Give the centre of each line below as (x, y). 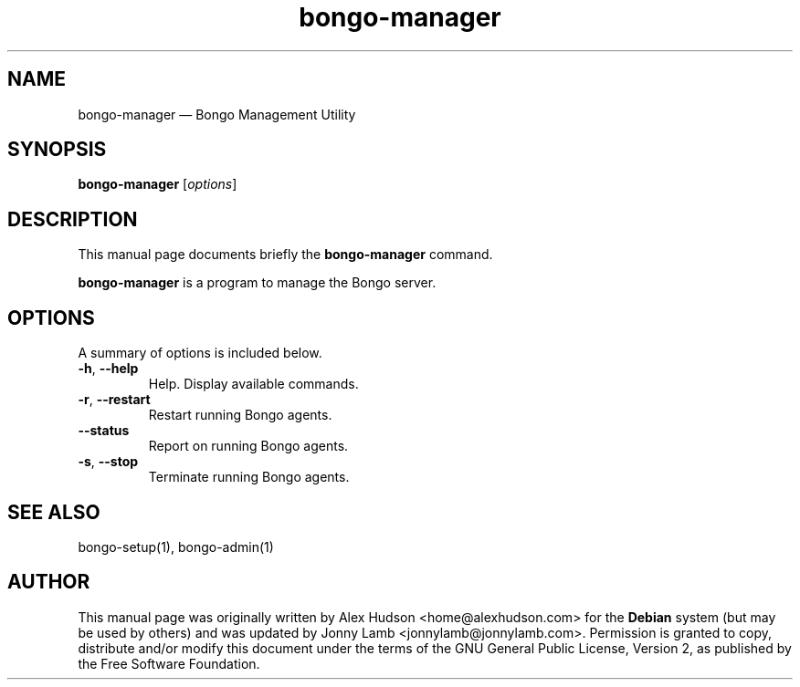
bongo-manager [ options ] (158, 184)
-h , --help (108, 369)
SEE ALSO (54, 512)
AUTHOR (49, 582)
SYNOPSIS (57, 150)
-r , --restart (114, 400)
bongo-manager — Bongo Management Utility (217, 114)
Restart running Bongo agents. (240, 415)
